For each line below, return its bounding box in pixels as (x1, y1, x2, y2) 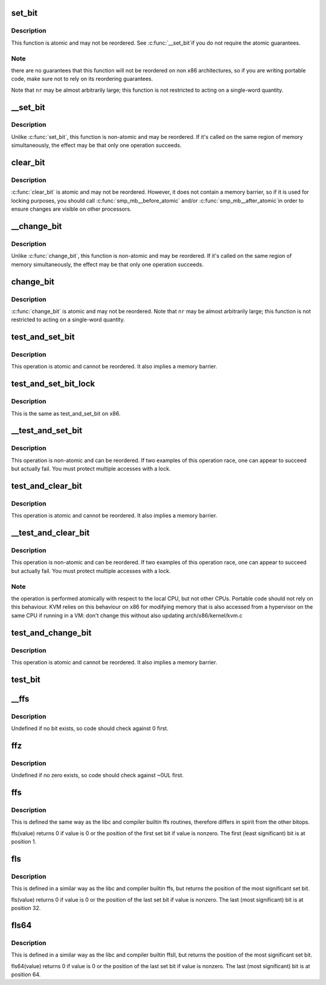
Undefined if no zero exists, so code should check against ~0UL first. (11, 772, 184, 779)
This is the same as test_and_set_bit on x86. (11, 409, 121, 417)
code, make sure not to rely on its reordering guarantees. (11, 75, 153, 83)
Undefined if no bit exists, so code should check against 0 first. (11, 725, 169, 732)
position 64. (11, 971, 41, 978)
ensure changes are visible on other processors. (11, 205, 132, 213)
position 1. (11, 838, 37, 845)
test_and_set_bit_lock (11, 379, 95, 389)
